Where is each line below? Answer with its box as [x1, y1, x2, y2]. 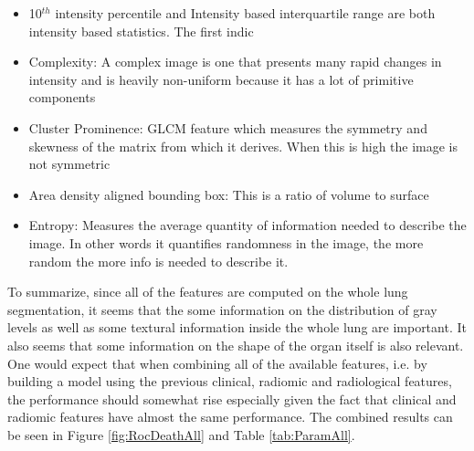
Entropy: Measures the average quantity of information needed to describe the [28, 215, 467, 235]
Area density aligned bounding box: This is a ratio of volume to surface [28, 184, 429, 204]
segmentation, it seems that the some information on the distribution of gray [7, 299, 437, 319]
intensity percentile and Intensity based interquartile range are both [55, 4, 436, 22]
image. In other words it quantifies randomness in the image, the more [28, 233, 424, 252]
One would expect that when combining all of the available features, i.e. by [7, 353, 427, 372]
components [28, 88, 96, 107]
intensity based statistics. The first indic [28, 21, 254, 40]
